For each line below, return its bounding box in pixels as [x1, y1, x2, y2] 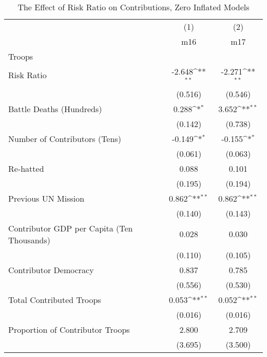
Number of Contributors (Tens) [8, 132, 121, 145]
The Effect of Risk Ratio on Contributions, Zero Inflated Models [17, 1, 250, 13]
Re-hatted [8, 162, 44, 174]
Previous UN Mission [8, 192, 85, 204]
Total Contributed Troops [8, 293, 101, 306]
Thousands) [8, 234, 50, 246]
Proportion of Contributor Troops [8, 323, 130, 335]
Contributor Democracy [8, 263, 94, 276]
